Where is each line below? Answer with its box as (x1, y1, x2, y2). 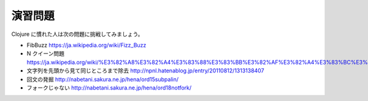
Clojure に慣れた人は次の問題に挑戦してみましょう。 (11, 30, 144, 38)
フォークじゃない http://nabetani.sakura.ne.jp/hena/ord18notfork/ (26, 84, 192, 91)
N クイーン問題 (26, 50, 64, 57)
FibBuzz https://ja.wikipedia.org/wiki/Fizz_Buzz (26, 41, 147, 49)
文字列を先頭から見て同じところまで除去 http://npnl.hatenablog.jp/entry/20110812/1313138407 (26, 67, 264, 74)
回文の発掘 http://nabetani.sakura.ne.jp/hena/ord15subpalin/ (26, 75, 179, 83)
